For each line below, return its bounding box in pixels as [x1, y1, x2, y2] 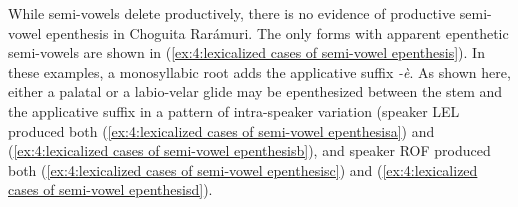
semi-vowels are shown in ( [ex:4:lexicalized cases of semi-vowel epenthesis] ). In [8, 42, 485, 63]
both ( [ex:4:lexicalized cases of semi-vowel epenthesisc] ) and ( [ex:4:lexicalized [8, 159, 478, 180]
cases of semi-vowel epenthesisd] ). [8, 179, 213, 200]
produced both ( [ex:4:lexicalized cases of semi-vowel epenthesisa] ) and [8, 120, 435, 141]
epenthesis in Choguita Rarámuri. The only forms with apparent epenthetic [46, 22, 509, 43]
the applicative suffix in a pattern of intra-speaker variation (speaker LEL [8, 100, 460, 121]
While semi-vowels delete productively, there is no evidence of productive [8, 3, 456, 23]
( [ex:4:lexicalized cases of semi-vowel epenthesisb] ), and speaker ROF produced [8, 140, 491, 161]
